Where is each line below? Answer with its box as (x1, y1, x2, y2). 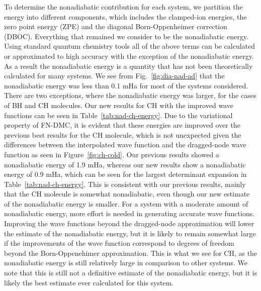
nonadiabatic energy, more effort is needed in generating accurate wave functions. (4, 208, 255, 219)
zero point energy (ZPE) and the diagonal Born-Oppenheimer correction (4, 21, 227, 32)
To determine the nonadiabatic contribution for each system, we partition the (4, 2, 243, 12)
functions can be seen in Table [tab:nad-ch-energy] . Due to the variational (4, 110, 233, 120)
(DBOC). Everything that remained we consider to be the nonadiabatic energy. (4, 31, 248, 41)
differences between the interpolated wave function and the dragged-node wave (4, 139, 246, 150)
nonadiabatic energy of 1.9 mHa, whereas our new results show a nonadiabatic (4, 159, 246, 169)
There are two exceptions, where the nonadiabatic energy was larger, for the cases (4, 90, 256, 101)
